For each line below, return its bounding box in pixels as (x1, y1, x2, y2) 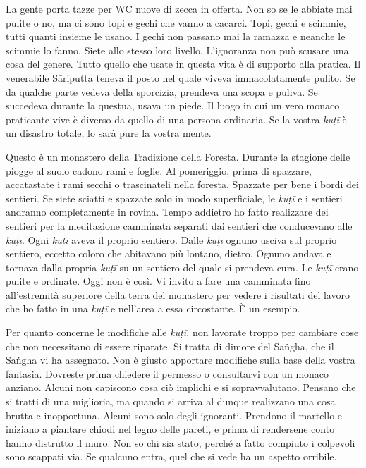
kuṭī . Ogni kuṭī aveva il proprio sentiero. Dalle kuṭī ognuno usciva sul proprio (6, 232, 337, 247)
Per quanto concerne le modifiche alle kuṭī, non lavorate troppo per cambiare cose (6, 325, 359, 340)
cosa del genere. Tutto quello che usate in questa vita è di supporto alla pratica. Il (6, 56, 361, 71)
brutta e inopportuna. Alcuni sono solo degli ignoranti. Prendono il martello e (6, 407, 343, 422)
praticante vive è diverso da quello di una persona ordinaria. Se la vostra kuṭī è (6, 111, 347, 126)
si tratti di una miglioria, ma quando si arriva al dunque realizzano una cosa (6, 394, 336, 409)
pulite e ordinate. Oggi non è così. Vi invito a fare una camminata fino (6, 273, 311, 288)
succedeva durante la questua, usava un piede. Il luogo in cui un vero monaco (6, 98, 340, 113)
